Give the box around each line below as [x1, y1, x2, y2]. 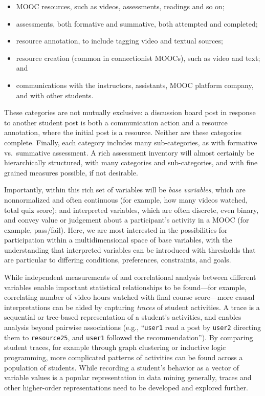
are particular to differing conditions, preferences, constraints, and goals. [4, 254, 231, 265]
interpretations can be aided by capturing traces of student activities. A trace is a [4, 301, 260, 312]
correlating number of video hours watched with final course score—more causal [4, 292, 255, 302]
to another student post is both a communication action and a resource [4, 117, 228, 127]
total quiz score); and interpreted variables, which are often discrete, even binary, [4, 204, 259, 215]
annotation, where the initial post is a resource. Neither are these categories [4, 127, 242, 138]
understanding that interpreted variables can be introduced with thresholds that [4, 244, 256, 255]
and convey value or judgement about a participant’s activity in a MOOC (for [4, 214, 249, 225]
